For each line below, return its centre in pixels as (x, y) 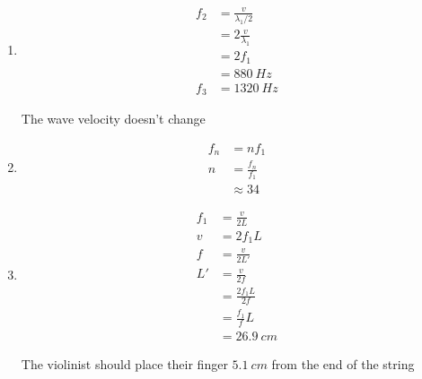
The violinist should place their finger (124, 364)
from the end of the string (343, 364)
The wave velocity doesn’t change (113, 119)
